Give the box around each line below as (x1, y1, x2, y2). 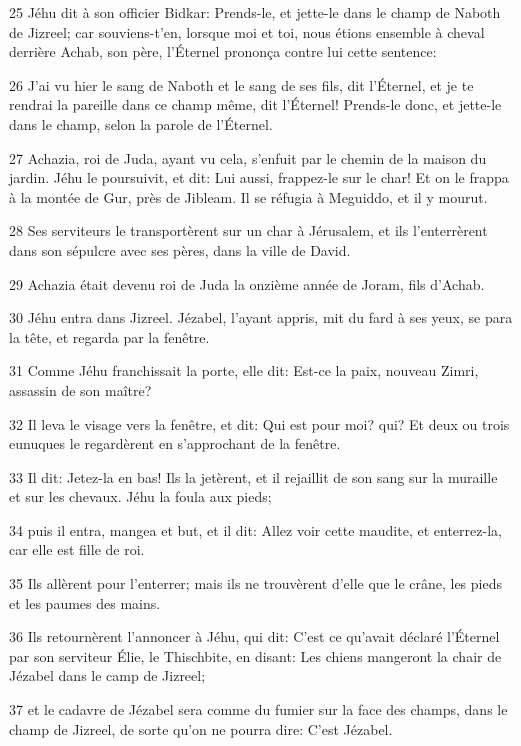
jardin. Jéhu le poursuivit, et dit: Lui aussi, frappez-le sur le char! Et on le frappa (9, 167, 509, 188)
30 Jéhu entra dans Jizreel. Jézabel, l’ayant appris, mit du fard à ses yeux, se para (9, 307, 513, 328)
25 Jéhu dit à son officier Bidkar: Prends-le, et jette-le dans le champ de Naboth (9, 2, 501, 22)
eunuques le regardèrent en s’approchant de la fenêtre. (9, 433, 341, 454)
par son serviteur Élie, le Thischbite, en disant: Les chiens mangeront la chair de (9, 645, 502, 666)
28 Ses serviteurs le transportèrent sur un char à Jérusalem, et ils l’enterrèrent (9, 220, 488, 241)
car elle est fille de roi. (9, 539, 145, 560)
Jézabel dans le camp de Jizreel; (9, 665, 206, 686)
